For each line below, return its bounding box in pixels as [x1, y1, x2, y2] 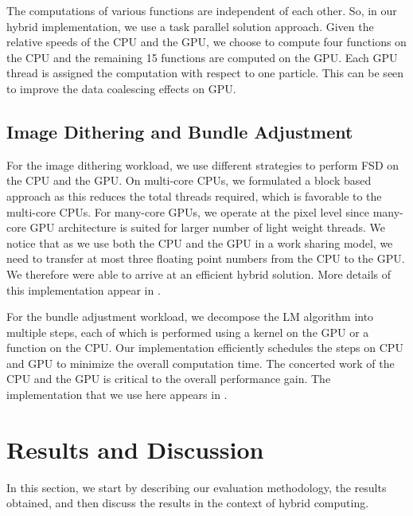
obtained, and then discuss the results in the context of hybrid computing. [6, 494, 369, 511]
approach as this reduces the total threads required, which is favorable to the [6, 187, 382, 204]
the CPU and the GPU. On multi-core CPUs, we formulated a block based [6, 172, 372, 189]
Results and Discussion [6, 432, 264, 465]
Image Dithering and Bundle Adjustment [6, 119, 353, 143]
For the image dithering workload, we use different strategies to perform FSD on [6, 156, 399, 173]
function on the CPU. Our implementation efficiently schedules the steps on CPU [6, 339, 403, 356]
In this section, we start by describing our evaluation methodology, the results [6, 479, 387, 495]
